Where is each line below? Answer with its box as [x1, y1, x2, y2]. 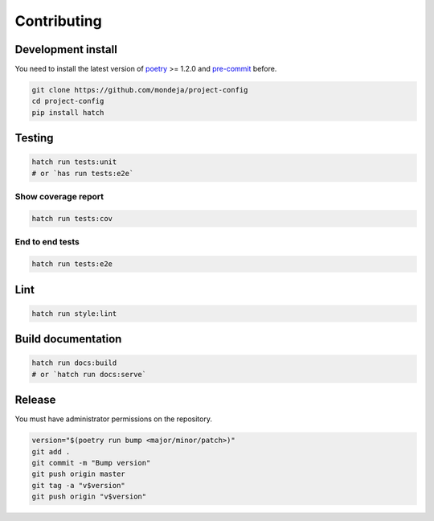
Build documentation [14, 332, 122, 346]
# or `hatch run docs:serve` [31, 370, 147, 379]
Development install [14, 43, 118, 56]
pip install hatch [31, 108, 104, 117]
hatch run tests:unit [31, 158, 117, 166]
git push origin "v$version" [31, 492, 147, 502]
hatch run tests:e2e [31, 260, 113, 269]
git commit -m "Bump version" [31, 458, 151, 467]
